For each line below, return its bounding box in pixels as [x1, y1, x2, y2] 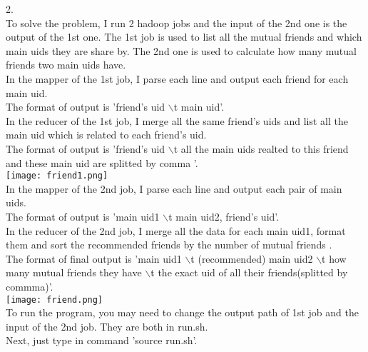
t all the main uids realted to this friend [173, 141, 349, 156]
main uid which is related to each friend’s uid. [6, 127, 207, 142]
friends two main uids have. [6, 57, 126, 72]
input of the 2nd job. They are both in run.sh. [6, 318, 208, 333]
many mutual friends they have [6, 265, 142, 280]
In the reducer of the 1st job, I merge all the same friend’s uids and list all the [6, 113, 349, 128]
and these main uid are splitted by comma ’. [6, 155, 198, 170]
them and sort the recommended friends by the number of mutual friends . [6, 237, 332, 252]
